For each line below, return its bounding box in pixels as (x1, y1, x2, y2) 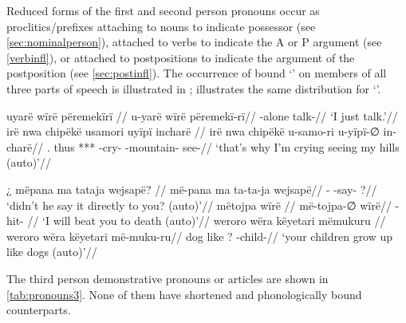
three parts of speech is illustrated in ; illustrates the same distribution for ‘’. (6, 80, 381, 97)
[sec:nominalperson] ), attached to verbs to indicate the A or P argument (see (6, 33, 382, 50)
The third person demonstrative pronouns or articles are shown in (6, 270, 329, 286)
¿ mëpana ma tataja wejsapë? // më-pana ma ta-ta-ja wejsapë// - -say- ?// (6, 180, 377, 197)
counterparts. (6, 301, 71, 318)
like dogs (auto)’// (6, 243, 97, 260)
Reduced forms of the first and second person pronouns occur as (6, 2, 320, 18)
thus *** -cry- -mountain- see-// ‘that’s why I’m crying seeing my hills (53, 138, 400, 155)
